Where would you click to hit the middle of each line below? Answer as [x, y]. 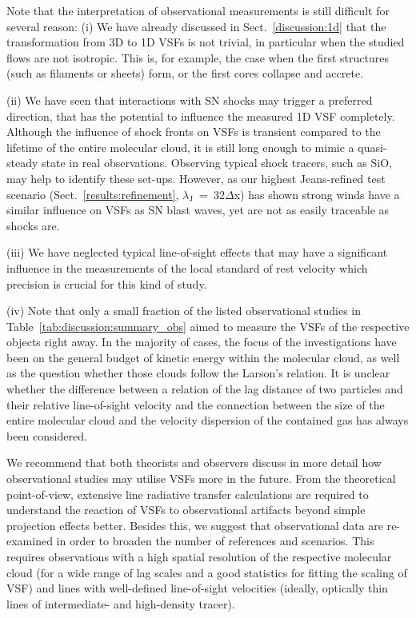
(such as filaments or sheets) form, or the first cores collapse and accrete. [185, 73]
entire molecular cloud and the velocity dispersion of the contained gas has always [208, 420]
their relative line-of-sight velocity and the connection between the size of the [196, 404]
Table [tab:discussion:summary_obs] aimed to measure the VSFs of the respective [208, 326]
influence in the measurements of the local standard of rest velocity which [187, 267]
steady [22, 163]
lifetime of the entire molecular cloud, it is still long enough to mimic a [180, 147]
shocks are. [33, 225]
